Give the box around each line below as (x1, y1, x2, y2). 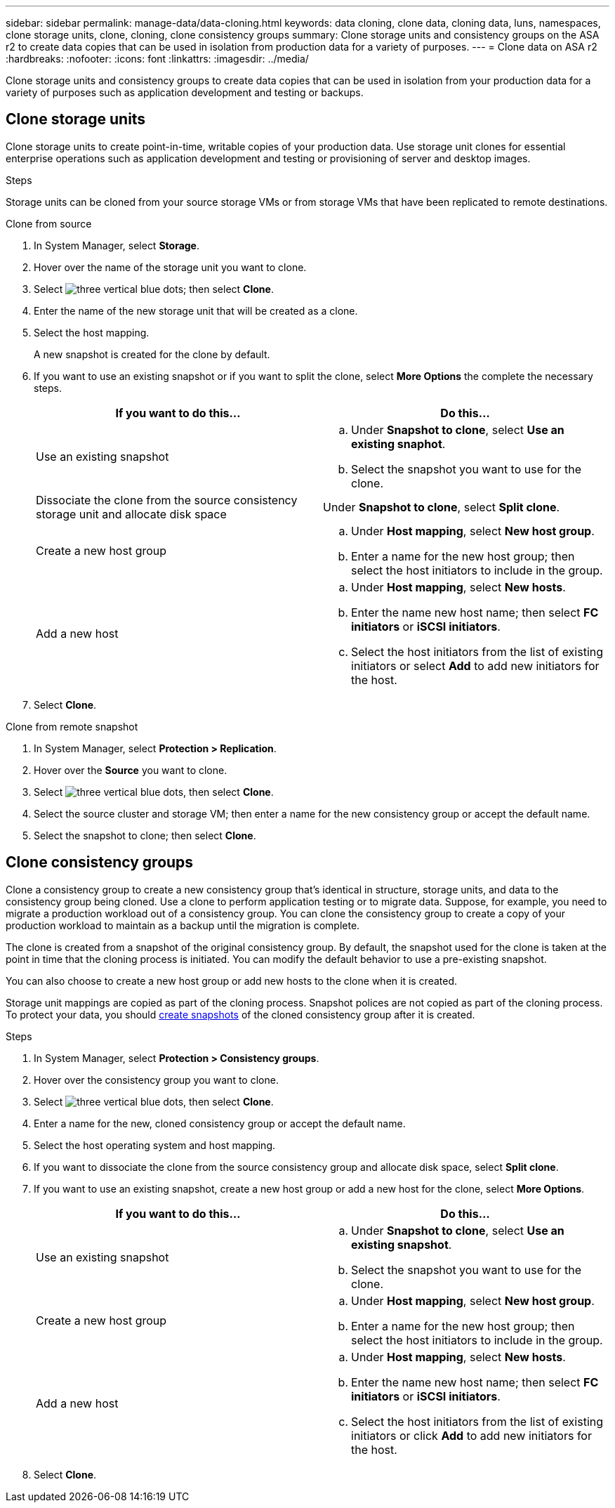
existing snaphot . (351, 436, 446, 451)
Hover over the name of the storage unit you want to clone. (34, 261, 307, 273)
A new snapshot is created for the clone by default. (34, 348, 270, 360)
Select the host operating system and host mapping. (34, 1139, 276, 1151)
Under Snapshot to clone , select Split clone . (323, 499, 560, 514)
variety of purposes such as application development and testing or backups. (6, 86, 364, 98)
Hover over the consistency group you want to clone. (34, 1073, 279, 1086)
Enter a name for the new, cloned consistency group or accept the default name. (34, 1117, 406, 1129)
